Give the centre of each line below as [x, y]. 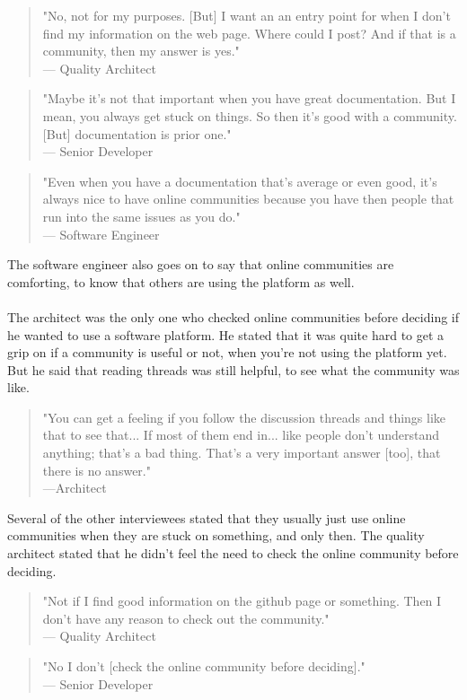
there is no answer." [97, 470]
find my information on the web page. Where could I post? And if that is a [249, 33]
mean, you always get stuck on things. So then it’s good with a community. [250, 115]
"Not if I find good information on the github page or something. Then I [242, 601]
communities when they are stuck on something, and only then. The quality [216, 535]
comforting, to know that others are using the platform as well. [181, 281]
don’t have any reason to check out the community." [186, 618]
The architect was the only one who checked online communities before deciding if [233, 316]
